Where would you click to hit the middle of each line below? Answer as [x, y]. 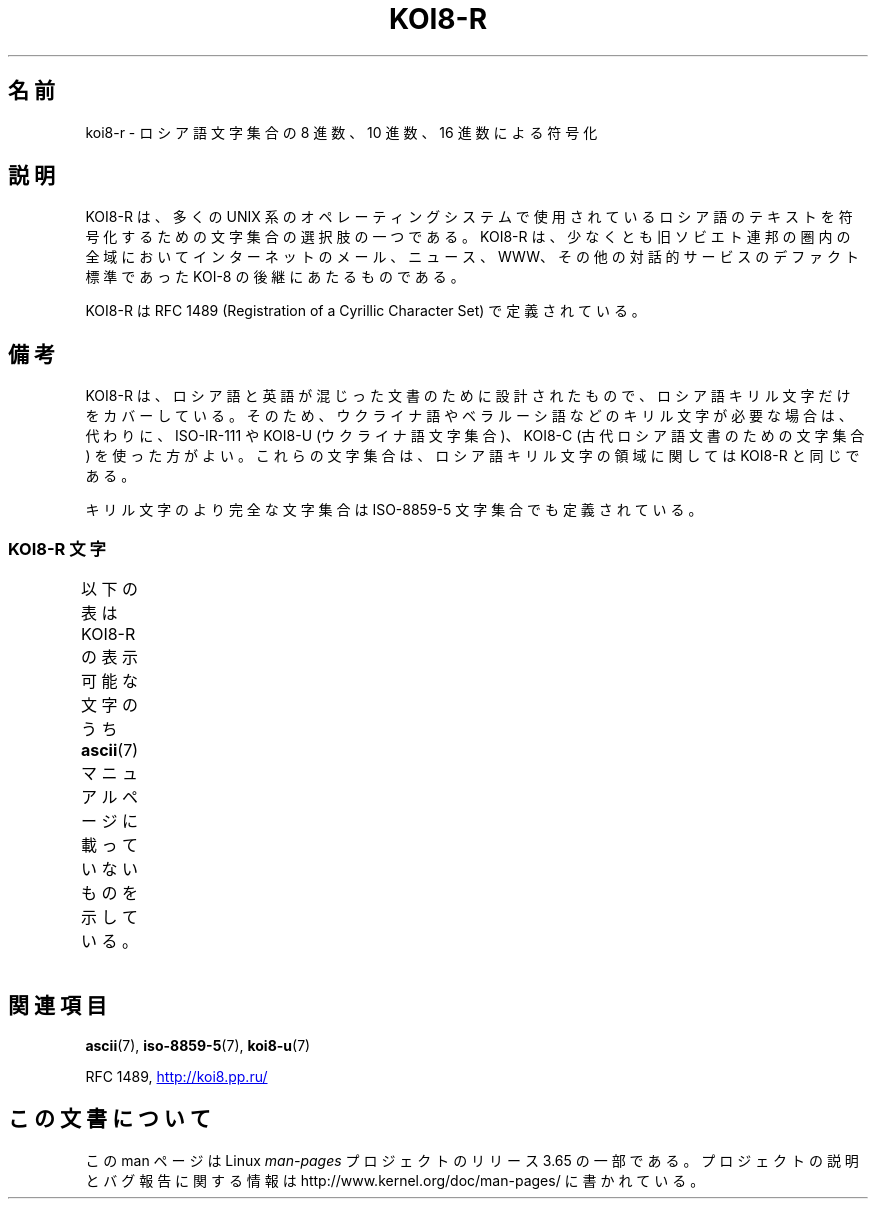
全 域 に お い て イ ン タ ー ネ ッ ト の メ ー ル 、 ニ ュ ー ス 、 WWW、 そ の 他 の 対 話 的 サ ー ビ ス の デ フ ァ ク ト [472, 257]
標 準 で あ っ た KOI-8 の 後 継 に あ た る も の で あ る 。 [275, 277]
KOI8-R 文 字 [57, 548]
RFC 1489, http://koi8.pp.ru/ [176, 1076]
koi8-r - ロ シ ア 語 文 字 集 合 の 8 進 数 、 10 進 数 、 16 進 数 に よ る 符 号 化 [341, 132]
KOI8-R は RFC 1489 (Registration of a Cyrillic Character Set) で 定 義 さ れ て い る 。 [365, 311]
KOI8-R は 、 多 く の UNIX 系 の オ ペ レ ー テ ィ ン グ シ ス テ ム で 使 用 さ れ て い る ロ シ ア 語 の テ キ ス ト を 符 [469, 217]
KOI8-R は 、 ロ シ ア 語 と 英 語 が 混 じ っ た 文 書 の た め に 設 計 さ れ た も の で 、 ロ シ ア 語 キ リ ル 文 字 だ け [468, 396]
